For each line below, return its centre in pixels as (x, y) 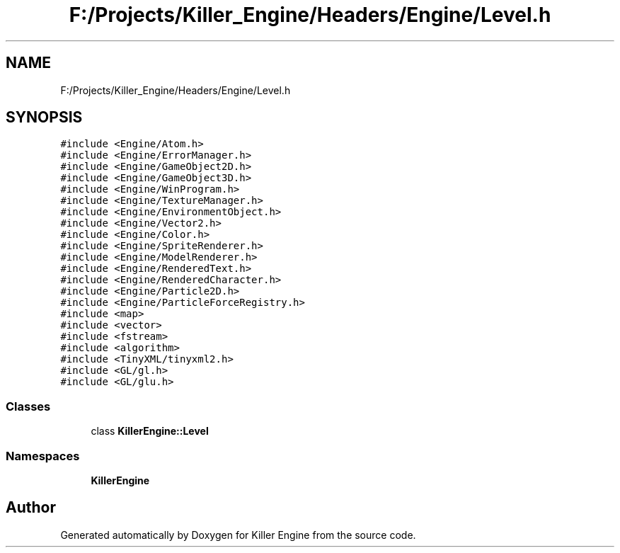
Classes (28, 406)
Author (31, 508)
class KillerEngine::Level (150, 431)
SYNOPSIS (44, 118)
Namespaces (43, 456)
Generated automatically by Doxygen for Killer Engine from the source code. (238, 535)
